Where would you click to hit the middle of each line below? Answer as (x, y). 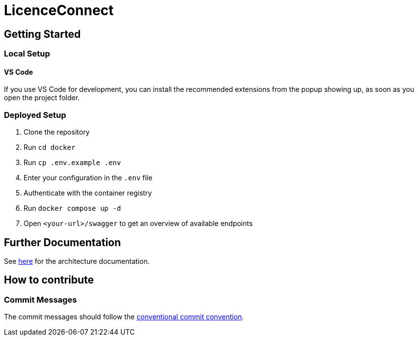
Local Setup (27, 54)
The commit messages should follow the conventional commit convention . (124, 317)
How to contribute (49, 280)
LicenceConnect (59, 10)
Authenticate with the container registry (88, 193)
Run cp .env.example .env (72, 163)
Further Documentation (63, 242)
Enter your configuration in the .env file (88, 178)
